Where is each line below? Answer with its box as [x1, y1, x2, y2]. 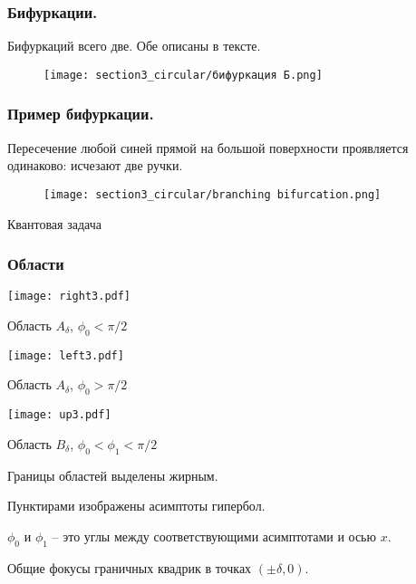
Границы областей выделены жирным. [7, 465, 218, 484]
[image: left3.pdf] [7, 349, 124, 362]
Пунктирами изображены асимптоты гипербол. [7, 496, 266, 515]
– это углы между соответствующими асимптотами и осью [52, 526, 376, 545]
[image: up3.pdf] [7, 408, 111, 422]
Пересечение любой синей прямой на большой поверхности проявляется [7, 138, 409, 157]
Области [7, 253, 64, 275]
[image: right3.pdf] [7, 290, 131, 303]
